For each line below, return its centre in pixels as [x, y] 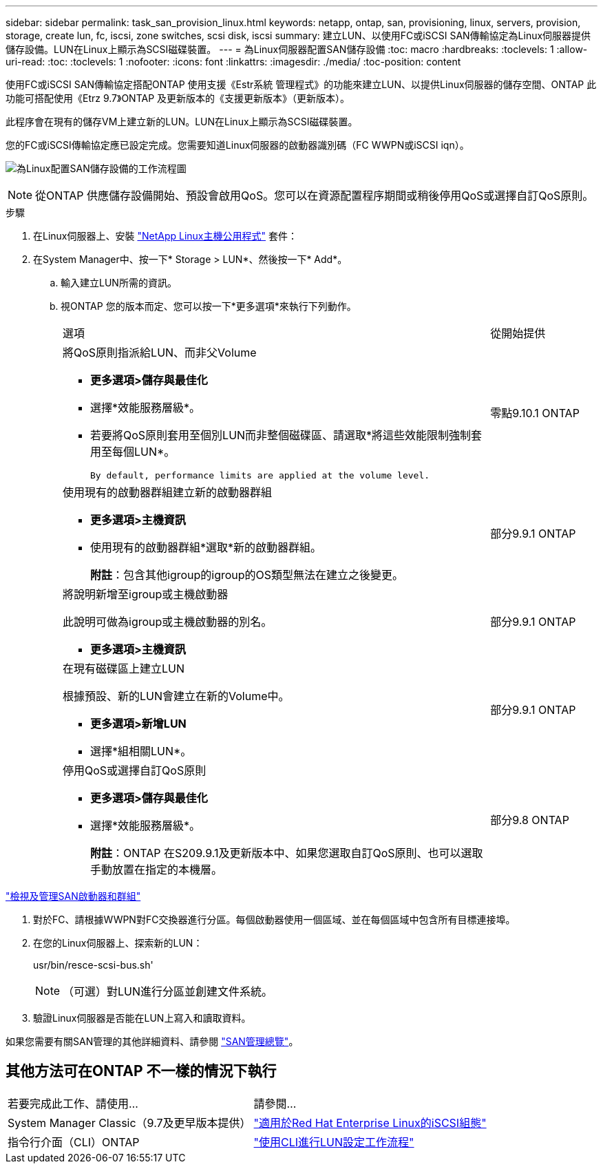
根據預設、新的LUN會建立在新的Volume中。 [176, 696]
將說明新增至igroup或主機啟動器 [146, 594]
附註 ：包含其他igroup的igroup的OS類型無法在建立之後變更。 [247, 575]
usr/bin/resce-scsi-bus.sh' [93, 965]
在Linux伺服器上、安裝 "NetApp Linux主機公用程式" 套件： [165, 236]
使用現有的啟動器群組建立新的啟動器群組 [168, 492]
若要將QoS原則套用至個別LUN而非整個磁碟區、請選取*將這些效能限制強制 [281, 435]
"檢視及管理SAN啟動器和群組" [73, 896]
